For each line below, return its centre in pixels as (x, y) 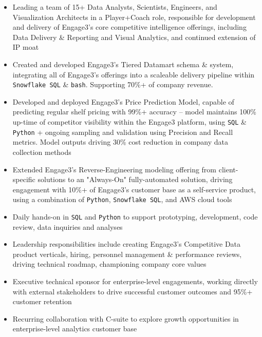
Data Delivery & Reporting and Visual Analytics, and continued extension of (134, 37)
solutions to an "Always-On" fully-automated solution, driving (135, 179)
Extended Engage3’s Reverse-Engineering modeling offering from (115, 169)
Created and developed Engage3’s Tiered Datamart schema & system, (123, 64)
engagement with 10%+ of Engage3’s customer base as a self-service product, (134, 189)
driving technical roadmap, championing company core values (109, 264)
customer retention (42, 301)
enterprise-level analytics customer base (75, 329)
